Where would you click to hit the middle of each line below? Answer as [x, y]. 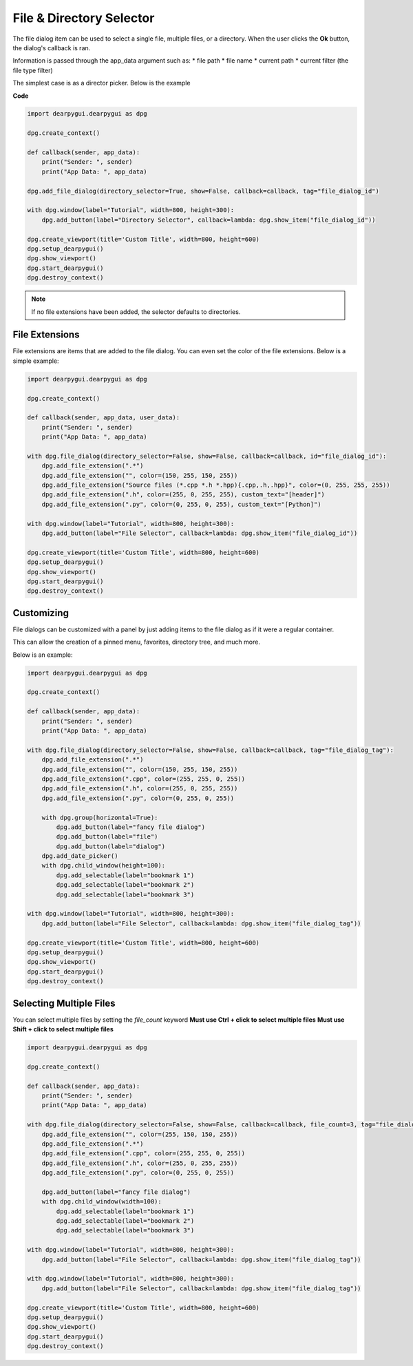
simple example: [36, 361]
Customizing [41, 613]
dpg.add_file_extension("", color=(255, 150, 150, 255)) [140, 1134]
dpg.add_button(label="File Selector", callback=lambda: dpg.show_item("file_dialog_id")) [200, 533]
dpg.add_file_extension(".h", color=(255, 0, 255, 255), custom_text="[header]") [183, 495]
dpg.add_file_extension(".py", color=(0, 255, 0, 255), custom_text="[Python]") [181, 504]
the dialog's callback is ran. [52, 48]
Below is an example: [43, 655]
